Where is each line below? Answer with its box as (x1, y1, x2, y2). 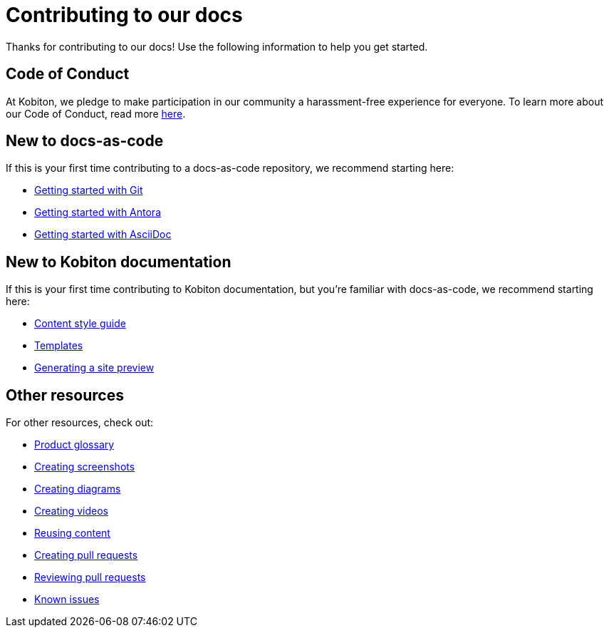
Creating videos (34, 505, 108, 518)
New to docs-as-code (6, 132, 164, 150)
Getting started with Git (34, 184, 143, 197)
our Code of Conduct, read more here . (6, 107, 186, 120)
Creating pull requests (34, 549, 138, 562)
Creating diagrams (34, 483, 121, 495)
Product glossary (34, 438, 115, 451)
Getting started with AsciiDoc (34, 228, 172, 241)
